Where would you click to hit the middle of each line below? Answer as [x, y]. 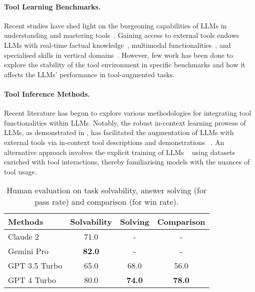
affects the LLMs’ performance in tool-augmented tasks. [89, 74]
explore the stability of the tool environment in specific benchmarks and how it [125, 65]
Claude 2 [24, 237]
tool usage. [20, 171]
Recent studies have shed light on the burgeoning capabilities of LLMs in [116, 25]
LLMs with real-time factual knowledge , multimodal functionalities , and [118, 45]
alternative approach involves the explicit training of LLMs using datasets [120, 152]
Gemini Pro [28, 251]
